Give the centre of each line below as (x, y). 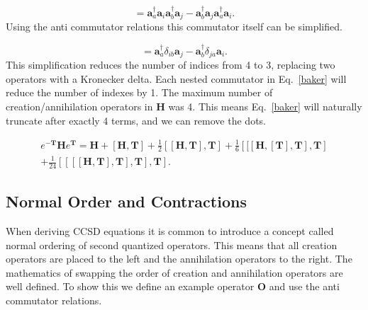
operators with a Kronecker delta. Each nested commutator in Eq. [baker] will (176, 78)
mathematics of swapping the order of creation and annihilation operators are (174, 272)
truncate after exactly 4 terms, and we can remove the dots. (136, 120)
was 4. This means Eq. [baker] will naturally (265, 106)
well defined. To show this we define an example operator (130, 286)
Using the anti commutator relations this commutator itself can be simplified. (174, 27)
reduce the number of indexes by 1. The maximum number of (139, 92)
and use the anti (304, 286)
